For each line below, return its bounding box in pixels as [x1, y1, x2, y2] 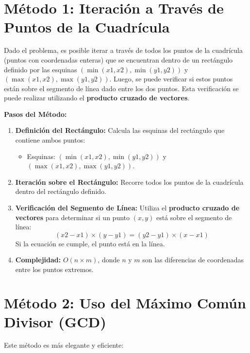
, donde [98, 255, 120, 265]
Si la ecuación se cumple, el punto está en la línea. [15, 238, 165, 248]
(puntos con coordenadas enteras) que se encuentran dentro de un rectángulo [4, 54, 233, 64]
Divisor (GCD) [4, 311, 106, 331]
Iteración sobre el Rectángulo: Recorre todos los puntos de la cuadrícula [15, 176, 244, 187]
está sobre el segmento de [156, 212, 232, 222]
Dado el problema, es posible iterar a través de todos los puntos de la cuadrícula [4, 45, 243, 55]
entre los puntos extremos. [15, 264, 94, 274]
